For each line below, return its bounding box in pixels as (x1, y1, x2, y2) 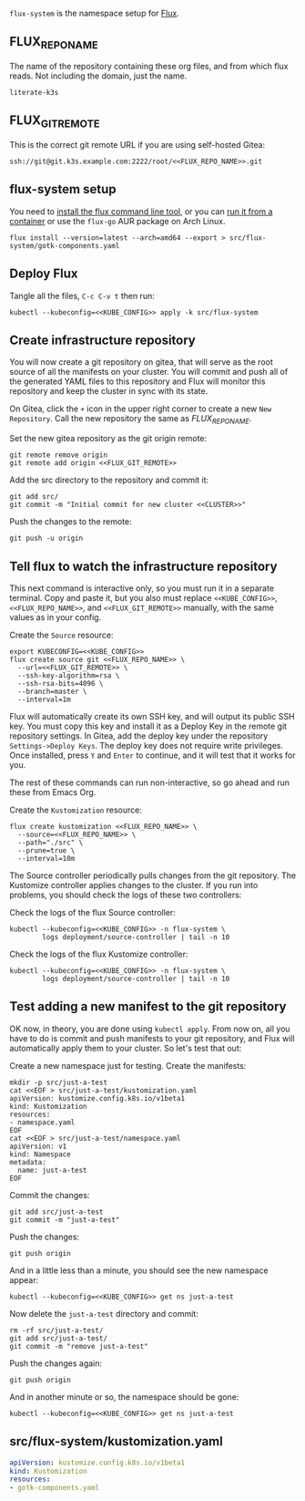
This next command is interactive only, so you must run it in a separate (9, 583, 275, 594)
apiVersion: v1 (9, 1142, 67, 1151)
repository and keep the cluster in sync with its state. (9, 386, 208, 397)
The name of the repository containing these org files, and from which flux (9, 61, 289, 71)
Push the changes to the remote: (9, 516, 132, 527)
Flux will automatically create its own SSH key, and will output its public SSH (9, 711, 295, 722)
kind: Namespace (9, 1149, 71, 1159)
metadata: (9, 1157, 47, 1166)
